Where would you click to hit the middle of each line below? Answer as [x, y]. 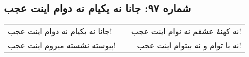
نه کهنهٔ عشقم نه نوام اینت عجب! [186, 31]
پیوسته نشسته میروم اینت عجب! [62, 45]
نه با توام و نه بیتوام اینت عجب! [189, 45]
